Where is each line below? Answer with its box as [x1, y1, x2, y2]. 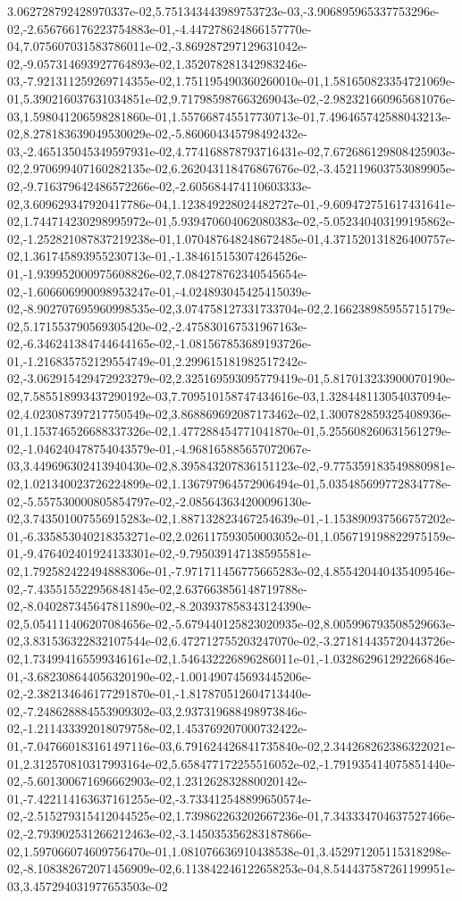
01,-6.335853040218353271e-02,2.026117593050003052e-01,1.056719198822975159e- [7, 526, 456, 545]
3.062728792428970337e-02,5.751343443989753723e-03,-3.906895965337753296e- [7, 2, 440, 20]
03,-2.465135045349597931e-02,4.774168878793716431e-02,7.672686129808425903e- [7, 141, 456, 160]
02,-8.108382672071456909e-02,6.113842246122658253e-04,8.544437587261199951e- [7, 859, 456, 878]
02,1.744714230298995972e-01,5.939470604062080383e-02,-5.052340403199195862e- [7, 212, 456, 230]
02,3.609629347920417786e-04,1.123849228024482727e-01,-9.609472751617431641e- [7, 194, 456, 213]
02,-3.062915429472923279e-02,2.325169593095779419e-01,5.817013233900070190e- [7, 369, 456, 388]
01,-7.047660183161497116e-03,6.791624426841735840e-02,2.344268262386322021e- [7, 736, 456, 755]
